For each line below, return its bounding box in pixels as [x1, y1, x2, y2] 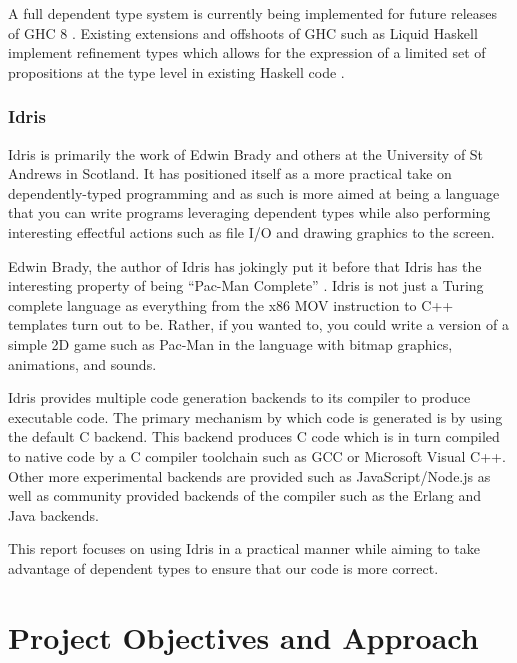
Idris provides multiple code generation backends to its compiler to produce [8, 387, 471, 408]
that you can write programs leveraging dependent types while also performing [8, 202, 491, 223]
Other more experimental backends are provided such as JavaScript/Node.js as [8, 465, 491, 486]
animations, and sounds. [8, 353, 157, 374]
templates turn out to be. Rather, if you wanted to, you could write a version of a [8, 314, 510, 335]
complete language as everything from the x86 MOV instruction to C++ [8, 294, 454, 315]
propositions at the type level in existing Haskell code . [8, 61, 345, 82]
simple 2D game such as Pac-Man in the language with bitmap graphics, [8, 333, 453, 354]
